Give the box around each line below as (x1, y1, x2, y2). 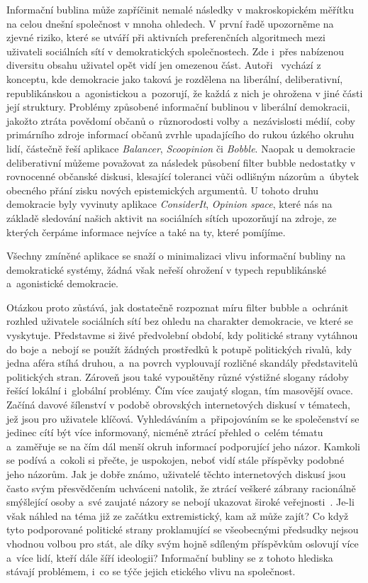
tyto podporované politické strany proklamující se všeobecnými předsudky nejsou (6, 522, 359, 537)
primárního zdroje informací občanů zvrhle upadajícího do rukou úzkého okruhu (6, 127, 355, 142)
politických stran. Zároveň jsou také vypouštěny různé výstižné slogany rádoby (6, 369, 349, 384)
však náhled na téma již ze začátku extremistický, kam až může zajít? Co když (6, 508, 349, 523)
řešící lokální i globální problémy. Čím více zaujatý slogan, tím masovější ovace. (6, 383, 353, 398)
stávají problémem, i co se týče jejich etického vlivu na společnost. (6, 564, 296, 579)
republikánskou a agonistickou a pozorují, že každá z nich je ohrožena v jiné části (6, 85, 363, 100)
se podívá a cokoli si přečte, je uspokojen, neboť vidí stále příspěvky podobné (6, 452, 345, 467)
